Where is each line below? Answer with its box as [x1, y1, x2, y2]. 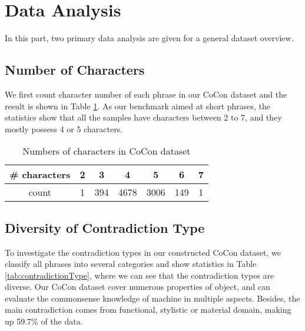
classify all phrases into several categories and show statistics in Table [5, 258, 257, 270]
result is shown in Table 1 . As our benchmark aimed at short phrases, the [5, 99, 271, 112]
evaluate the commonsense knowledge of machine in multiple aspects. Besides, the [5, 292, 300, 304]
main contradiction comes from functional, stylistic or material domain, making [5, 303, 291, 316]
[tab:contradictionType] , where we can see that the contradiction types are [5, 269, 274, 281]
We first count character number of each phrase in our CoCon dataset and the [5, 88, 287, 100]
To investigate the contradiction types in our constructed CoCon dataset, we [5, 246, 281, 258]
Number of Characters [5, 61, 145, 79]
